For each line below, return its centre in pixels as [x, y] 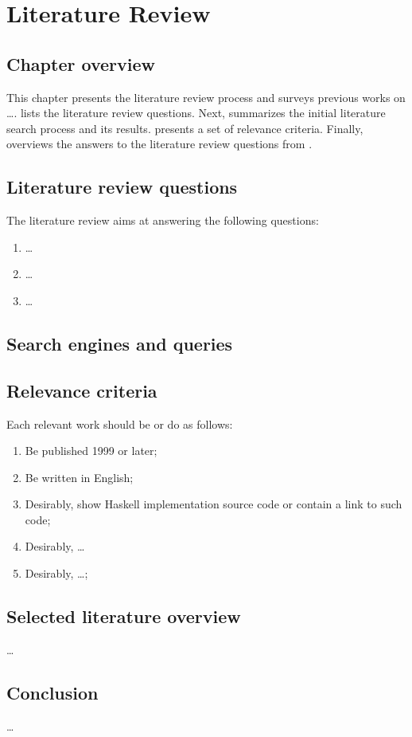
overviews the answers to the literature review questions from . [159, 144]
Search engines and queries [120, 343]
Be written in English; [79, 477]
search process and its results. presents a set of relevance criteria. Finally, [185, 128]
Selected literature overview [124, 616]
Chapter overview [81, 63]
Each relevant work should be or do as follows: [120, 423]
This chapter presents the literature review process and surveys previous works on [206, 97]
